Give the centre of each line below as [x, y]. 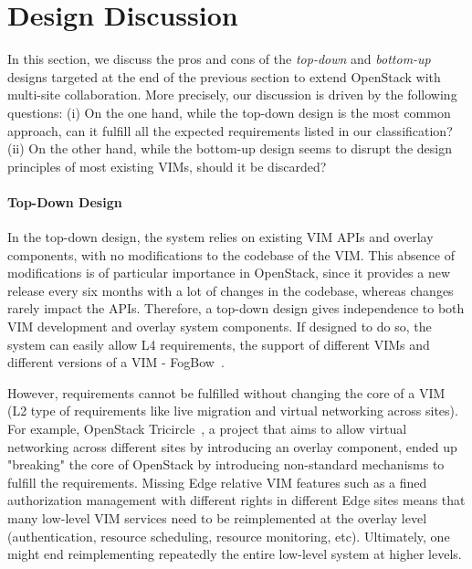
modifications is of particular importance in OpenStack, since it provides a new [229, 273]
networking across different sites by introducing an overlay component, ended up [232, 446]
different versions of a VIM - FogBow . [116, 362]
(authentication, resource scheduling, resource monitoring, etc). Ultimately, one [229, 536]
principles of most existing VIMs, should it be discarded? [167, 166]
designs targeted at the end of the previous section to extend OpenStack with [224, 76]
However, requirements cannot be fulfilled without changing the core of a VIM [226, 392]
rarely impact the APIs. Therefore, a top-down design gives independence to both [236, 308]
